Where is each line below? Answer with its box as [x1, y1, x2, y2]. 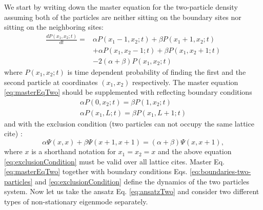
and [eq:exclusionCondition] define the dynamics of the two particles [35, 176, 249, 186]
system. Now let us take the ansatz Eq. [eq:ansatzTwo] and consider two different [4, 186, 259, 197]
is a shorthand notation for [31, 146, 116, 157]
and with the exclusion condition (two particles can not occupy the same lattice [4, 118, 254, 129]
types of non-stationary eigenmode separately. [4, 196, 148, 207]
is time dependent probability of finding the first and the [67, 67, 246, 77]
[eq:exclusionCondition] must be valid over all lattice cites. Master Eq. [4, 156, 225, 166]
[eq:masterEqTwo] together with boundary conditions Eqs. [4, 166, 188, 177]
